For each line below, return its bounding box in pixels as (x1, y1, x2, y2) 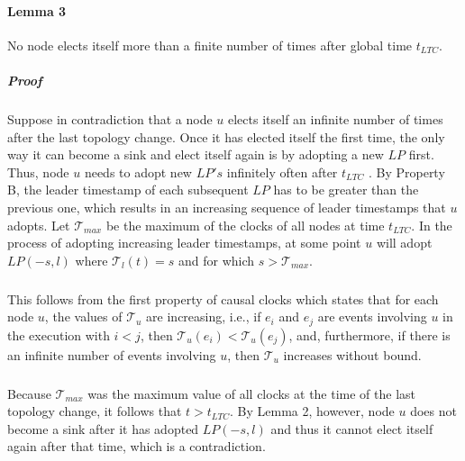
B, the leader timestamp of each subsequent (7, 180, 249, 199)
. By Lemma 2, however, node (230, 402, 395, 420)
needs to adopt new (84, 162, 192, 181)
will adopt (376, 233, 433, 252)
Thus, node (7, 162, 69, 181)
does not (410, 402, 457, 420)
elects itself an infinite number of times (228, 109, 443, 128)
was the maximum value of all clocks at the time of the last (87, 384, 416, 402)
